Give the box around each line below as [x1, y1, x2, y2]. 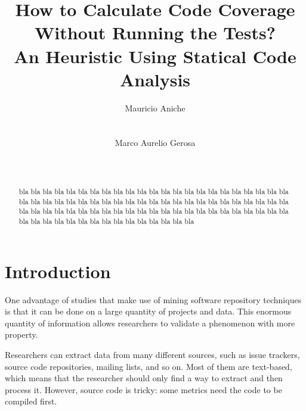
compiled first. [5, 395, 57, 407]
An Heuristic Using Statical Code [14, 43, 296, 68]
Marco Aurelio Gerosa [115, 136, 196, 149]
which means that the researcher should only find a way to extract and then [5, 372, 283, 384]
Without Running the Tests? [35, 20, 276, 45]
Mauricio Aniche [125, 101, 186, 114]
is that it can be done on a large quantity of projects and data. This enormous [5, 305, 292, 317]
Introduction [5, 259, 111, 283]
